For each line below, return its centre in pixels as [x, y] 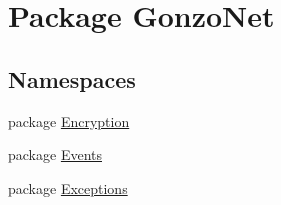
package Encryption [69, 120]
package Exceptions [68, 187]
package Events [55, 154]
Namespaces [72, 78]
